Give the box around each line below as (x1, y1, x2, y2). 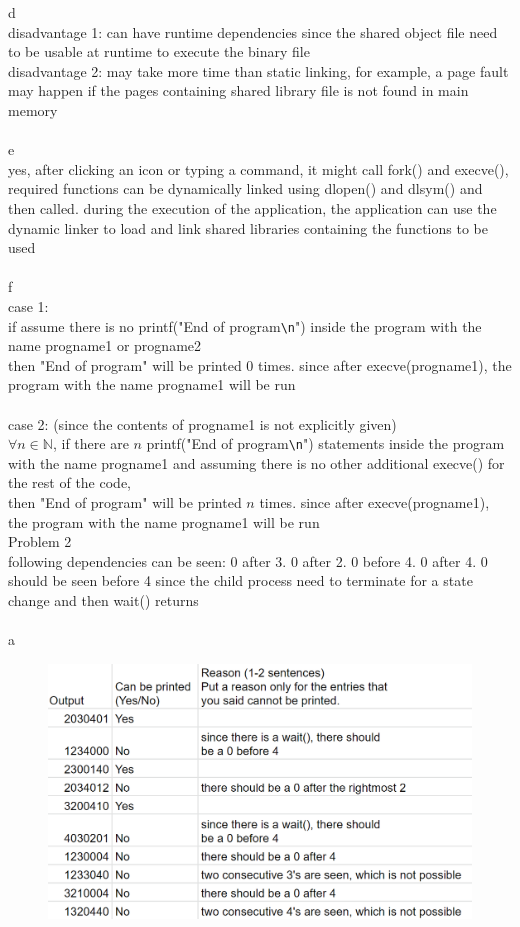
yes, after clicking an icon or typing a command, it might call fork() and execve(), (8, 158, 509, 179)
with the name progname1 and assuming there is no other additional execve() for (8, 452, 505, 473)
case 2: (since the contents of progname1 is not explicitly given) (8, 413, 397, 434)
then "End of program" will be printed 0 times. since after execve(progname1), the (8, 354, 512, 375)
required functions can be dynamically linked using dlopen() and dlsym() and (8, 178, 483, 199)
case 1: (8, 295, 49, 316)
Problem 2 (8, 531, 72, 552)
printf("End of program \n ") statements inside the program (146, 433, 505, 454)
